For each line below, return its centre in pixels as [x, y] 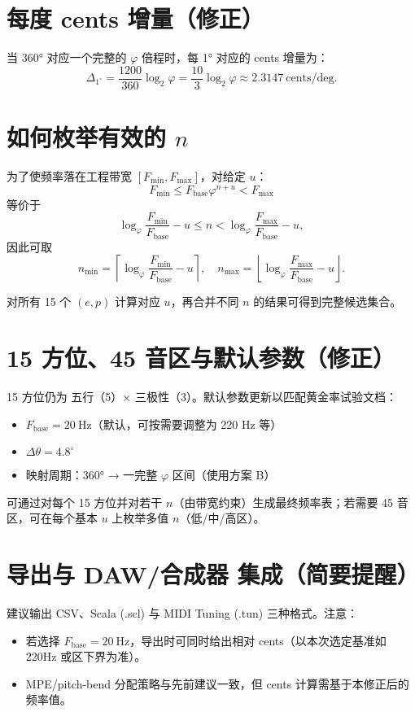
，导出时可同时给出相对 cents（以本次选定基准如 [258, 640]
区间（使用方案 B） [224, 475]
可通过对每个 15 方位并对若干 [85, 502]
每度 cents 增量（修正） [135, 18]
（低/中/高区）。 [222, 518]
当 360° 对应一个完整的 [67, 57]
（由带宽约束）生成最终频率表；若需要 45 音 [290, 502]
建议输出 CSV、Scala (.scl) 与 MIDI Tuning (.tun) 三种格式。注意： [182, 613]
